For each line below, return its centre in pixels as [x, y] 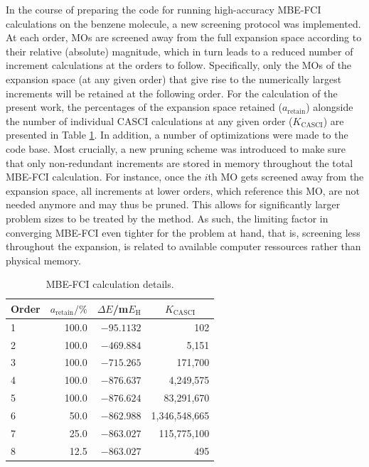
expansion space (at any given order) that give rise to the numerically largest [174, 79]
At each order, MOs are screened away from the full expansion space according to [184, 37]
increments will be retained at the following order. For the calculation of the [172, 93]
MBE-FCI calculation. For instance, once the [104, 177]
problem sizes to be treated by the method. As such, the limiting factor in [167, 218]
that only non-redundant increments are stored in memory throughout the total [180, 162]
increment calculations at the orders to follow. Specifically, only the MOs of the [179, 65]
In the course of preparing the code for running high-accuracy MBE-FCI [164, 9]
